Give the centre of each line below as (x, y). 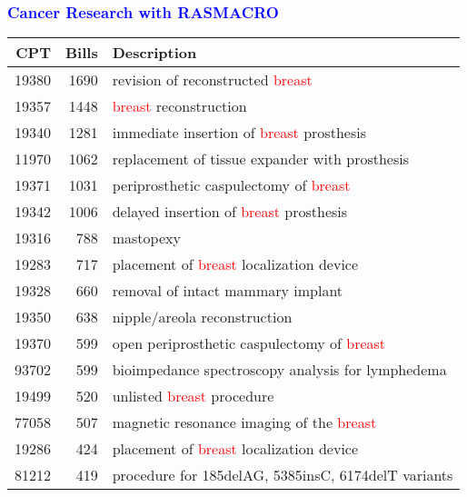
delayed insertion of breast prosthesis (230, 212)
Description (154, 53)
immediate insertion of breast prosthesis (239, 133)
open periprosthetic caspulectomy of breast (249, 343)
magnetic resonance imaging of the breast (244, 422)
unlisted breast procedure (193, 396)
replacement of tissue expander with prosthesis (261, 159)
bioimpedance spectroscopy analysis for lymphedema (279, 370)
